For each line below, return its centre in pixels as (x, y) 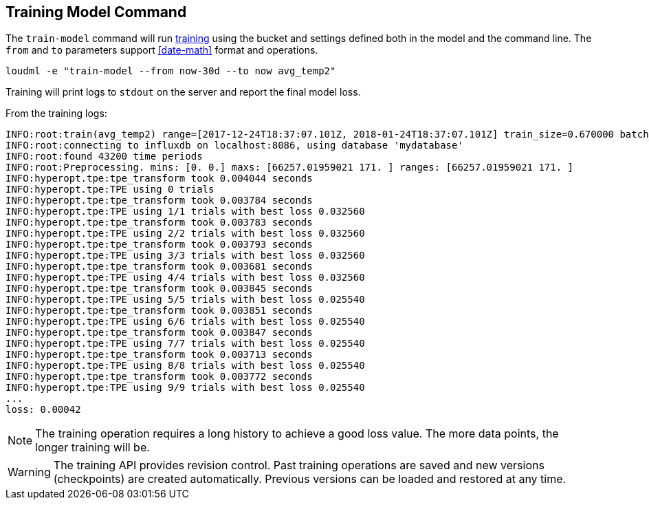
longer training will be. (92, 448)
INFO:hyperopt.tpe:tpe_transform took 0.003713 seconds (159, 355)
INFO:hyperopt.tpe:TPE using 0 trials (110, 190)
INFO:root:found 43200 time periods (104, 157)
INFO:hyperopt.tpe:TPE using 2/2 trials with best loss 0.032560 (185, 234)
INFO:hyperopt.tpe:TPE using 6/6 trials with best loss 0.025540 (185, 322)
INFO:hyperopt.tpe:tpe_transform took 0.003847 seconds (159, 333)
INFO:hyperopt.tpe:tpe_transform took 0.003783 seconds (159, 223)
